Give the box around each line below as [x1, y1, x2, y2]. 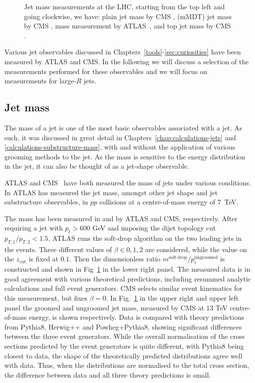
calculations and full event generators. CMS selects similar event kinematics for [4, 283, 243, 293]
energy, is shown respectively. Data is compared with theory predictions [29, 312, 244, 322]
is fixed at [28, 254, 59, 264]
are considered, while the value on [145, 244, 247, 254]
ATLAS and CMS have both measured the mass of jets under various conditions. [4, 177, 251, 187]
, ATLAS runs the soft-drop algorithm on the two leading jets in [48, 233, 242, 243]
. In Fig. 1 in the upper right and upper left [106, 293, 239, 303]
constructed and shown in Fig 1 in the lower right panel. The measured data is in [4, 264, 251, 274]
